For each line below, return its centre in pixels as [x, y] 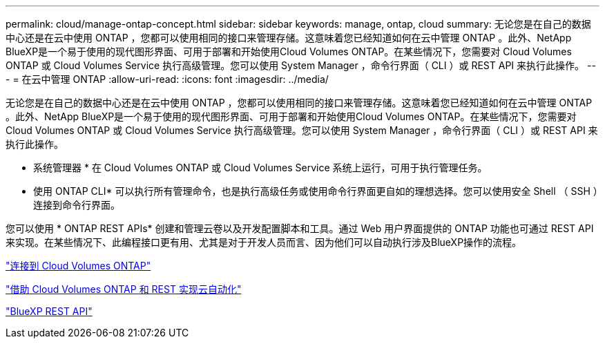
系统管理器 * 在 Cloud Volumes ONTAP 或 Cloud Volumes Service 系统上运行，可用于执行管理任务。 [260, 168]
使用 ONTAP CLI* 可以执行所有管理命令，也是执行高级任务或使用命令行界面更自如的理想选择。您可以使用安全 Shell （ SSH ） [316, 191]
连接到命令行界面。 [77, 205]
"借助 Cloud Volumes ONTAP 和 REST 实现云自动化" [124, 289]
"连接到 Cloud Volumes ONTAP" [78, 266]
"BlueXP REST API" [49, 311]
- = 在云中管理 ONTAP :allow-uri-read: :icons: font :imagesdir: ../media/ [167, 79]
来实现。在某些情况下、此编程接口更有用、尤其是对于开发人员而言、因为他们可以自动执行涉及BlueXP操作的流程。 [264, 242]
